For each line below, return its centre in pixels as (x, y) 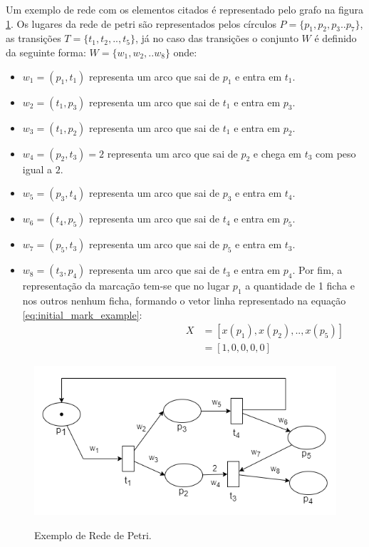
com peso (336, 153)
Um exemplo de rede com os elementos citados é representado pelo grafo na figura (185, 9)
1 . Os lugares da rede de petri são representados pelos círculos (141, 23)
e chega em (277, 153)
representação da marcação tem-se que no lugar (126, 286)
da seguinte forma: (46, 52)
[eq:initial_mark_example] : (82, 314)
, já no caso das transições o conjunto (217, 38)
